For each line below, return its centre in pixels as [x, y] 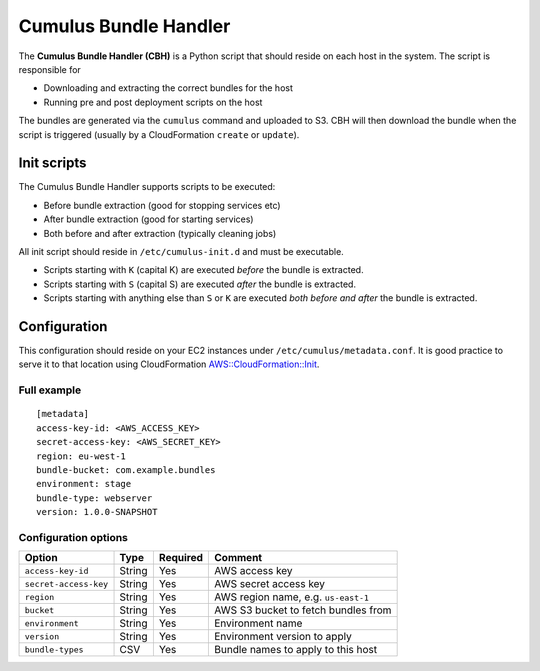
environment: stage [84, 484]
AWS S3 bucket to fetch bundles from [303, 610]
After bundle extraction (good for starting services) [148, 219]
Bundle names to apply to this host [296, 650]
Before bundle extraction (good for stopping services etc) [162, 205]
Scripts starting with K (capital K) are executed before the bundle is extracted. [203, 270]
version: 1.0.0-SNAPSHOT [97, 512]
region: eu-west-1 [81, 456]
